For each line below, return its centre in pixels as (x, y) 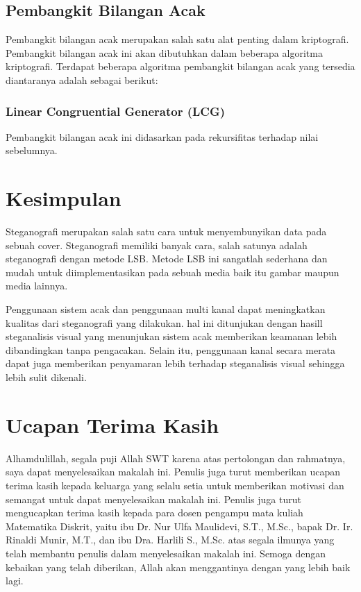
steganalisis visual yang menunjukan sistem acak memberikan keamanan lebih (171, 336)
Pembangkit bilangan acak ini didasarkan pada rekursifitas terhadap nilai (162, 136)
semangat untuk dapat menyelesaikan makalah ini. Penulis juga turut (153, 499)
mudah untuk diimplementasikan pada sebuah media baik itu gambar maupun (173, 272)
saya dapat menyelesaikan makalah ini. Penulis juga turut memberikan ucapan (173, 472)
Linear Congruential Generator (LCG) (116, 111)
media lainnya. (37, 286)
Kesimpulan (64, 198)
